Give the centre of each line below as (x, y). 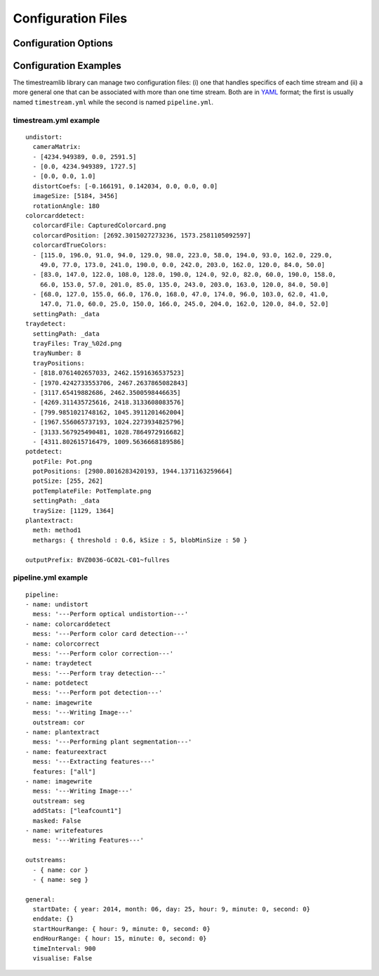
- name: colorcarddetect (68, 624)
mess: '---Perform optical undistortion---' (111, 614)
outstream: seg (59, 801)
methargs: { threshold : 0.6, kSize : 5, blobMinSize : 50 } (140, 540)
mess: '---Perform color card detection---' (111, 634)
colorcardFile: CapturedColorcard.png (99, 226)
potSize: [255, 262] (68, 481)
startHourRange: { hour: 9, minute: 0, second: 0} (121, 929)
